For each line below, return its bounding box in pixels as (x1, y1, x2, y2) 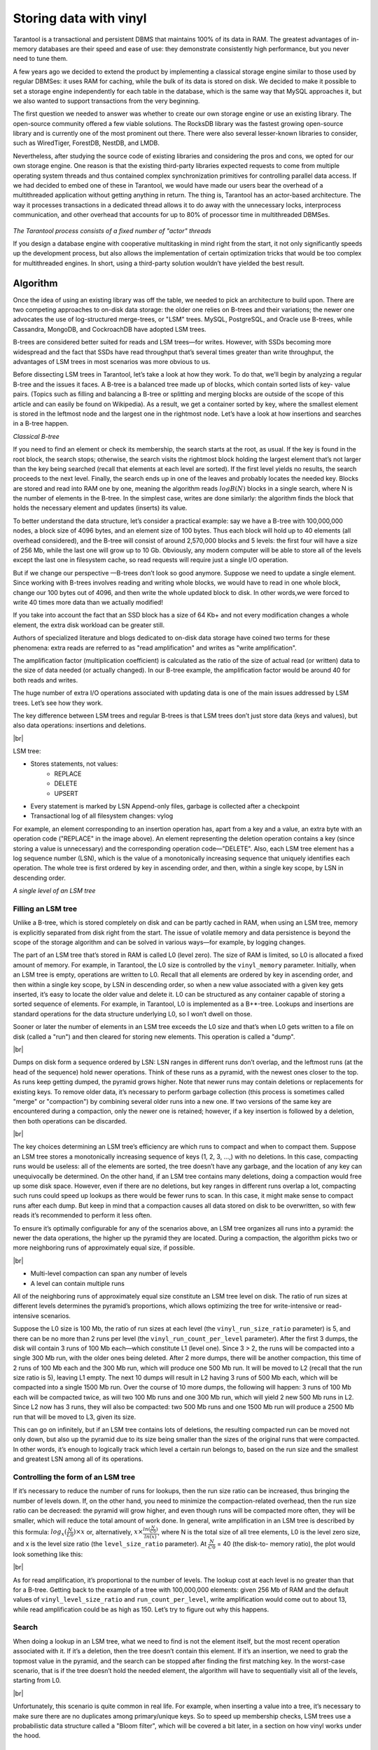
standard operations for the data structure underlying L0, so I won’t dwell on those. (13, 1009, 253, 1018)
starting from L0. (13, 1676, 62, 1685)
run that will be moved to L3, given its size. (13, 1413, 136, 1421)
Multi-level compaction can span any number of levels (30, 1269, 188, 1277)
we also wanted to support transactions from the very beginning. (13, 97, 200, 105)
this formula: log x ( (13, 1527, 67, 1538)
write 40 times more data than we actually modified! (13, 598, 164, 606)
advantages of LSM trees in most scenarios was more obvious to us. (13, 358, 211, 365)
